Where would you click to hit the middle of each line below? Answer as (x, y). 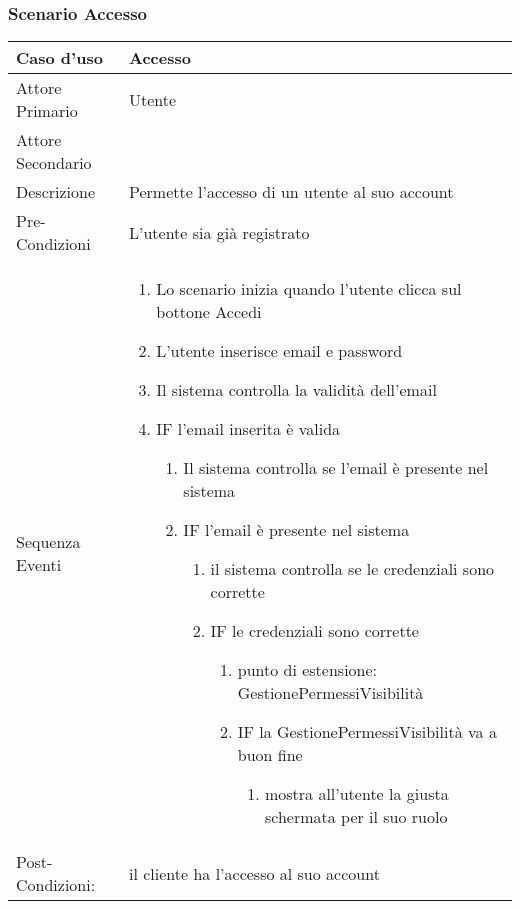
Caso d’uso (59, 58)
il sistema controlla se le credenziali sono (352, 569)
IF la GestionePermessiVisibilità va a (367, 732)
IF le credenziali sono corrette (314, 631)
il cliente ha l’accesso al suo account (254, 873)
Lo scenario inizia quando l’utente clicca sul (309, 289)
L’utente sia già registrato (219, 232)
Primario (47, 111)
